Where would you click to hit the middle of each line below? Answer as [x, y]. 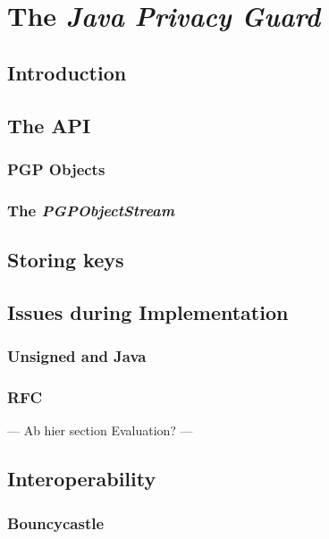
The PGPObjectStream [91, 210]
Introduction [67, 72]
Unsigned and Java [77, 356]
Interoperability [82, 479]
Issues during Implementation [148, 312]
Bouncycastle [56, 522]
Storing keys [66, 260]
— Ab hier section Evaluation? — [100, 430]
